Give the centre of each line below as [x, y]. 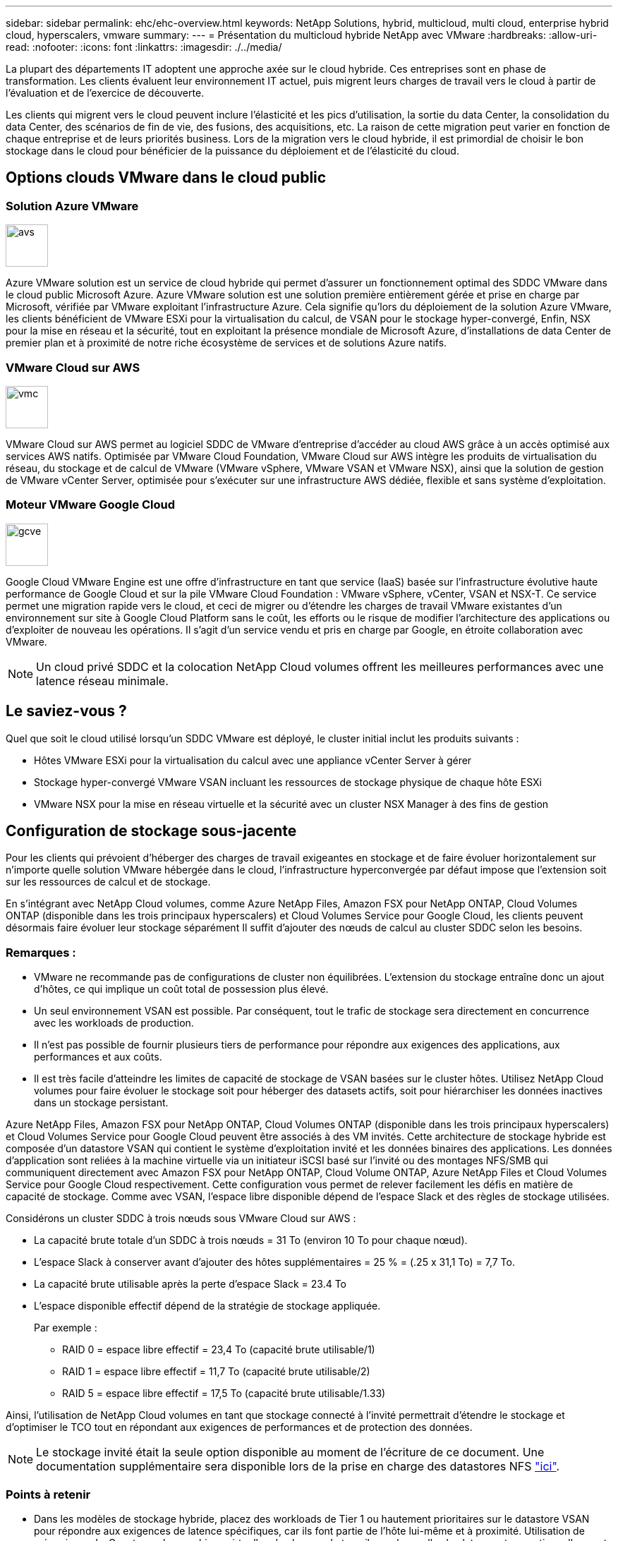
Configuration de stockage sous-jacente [151, 830]
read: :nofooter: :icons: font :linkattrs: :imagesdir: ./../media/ [144, 47]
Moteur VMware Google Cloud [91, 505]
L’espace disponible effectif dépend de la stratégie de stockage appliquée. [207, 1306]
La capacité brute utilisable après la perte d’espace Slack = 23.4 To [190, 1284]
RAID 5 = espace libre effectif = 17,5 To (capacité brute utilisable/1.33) [224, 1394]
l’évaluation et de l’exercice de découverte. [105, 93]
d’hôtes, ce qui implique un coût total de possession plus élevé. [181, 989]
